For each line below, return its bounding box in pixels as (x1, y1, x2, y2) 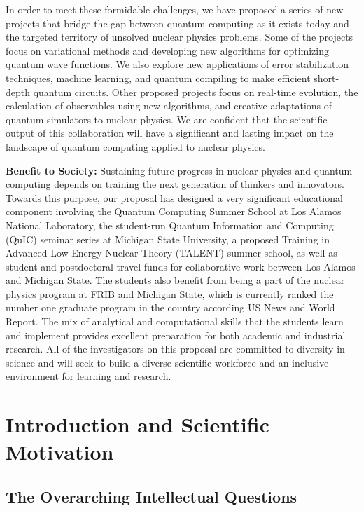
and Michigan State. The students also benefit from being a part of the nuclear (6, 273, 345, 287)
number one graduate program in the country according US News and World (6, 300, 335, 315)
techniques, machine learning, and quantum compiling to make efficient (6, 70, 311, 85)
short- (314, 70, 339, 85)
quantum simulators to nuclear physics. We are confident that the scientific (6, 111, 328, 126)
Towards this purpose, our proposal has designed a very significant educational (6, 190, 343, 205)
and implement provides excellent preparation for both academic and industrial (6, 327, 346, 342)
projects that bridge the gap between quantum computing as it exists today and (6, 15, 349, 30)
